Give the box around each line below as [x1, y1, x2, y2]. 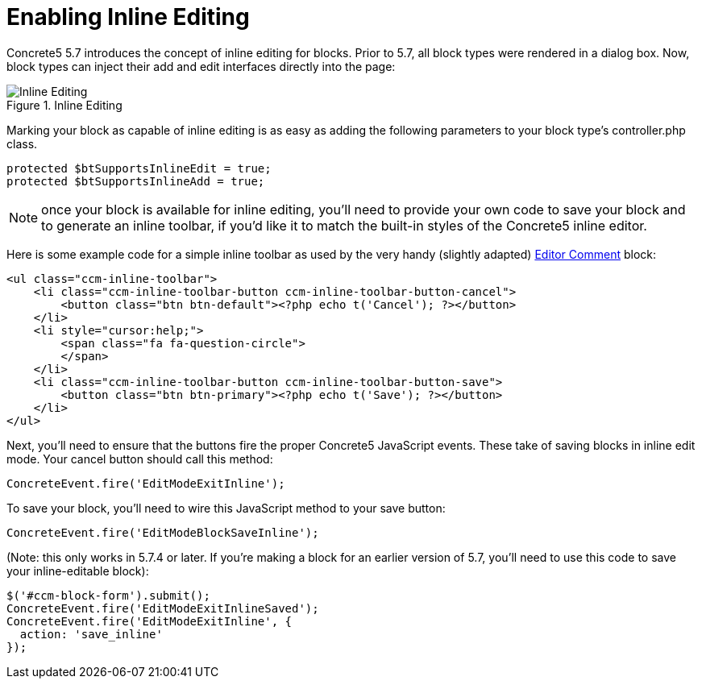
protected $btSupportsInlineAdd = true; [6, 174, 265, 188]
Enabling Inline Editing [6, 3, 250, 31]
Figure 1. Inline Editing [6, 98, 123, 112]
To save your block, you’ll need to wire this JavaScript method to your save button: [6, 500, 446, 515]
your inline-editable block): [6, 563, 149, 578]
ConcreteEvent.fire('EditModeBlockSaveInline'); [6, 525, 319, 539]
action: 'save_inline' [19, 627, 163, 641]
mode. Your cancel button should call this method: [6, 451, 273, 466]
